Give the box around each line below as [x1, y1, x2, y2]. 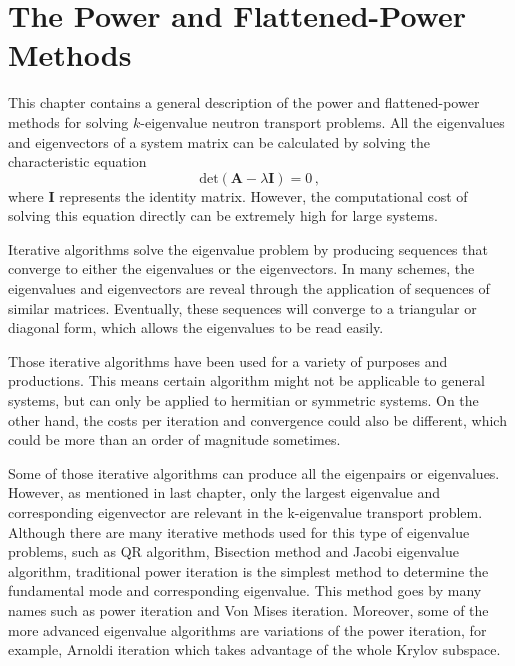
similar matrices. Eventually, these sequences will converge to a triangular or [8, 297, 477, 318]
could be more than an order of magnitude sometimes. [8, 429, 341, 450]
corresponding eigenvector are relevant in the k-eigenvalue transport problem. [8, 502, 483, 522]
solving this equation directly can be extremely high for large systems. [8, 205, 438, 226]
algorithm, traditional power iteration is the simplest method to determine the [8, 560, 489, 581]
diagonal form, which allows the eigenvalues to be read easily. [8, 317, 384, 338]
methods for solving [8, 111, 129, 132]
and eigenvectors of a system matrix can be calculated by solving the [8, 131, 430, 152]
